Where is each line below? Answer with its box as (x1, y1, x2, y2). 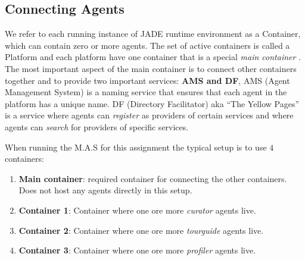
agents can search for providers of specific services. (5, 120, 189, 133)
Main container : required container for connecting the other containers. (18, 172, 287, 184)
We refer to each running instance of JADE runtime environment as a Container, (5, 27, 301, 40)
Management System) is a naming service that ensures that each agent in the (5, 86, 287, 98)
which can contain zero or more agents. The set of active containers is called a (5, 39, 290, 51)
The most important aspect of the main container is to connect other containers (5, 62, 297, 74)
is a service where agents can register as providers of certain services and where (5, 109, 294, 121)
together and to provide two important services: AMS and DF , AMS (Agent (5, 74, 290, 86)
